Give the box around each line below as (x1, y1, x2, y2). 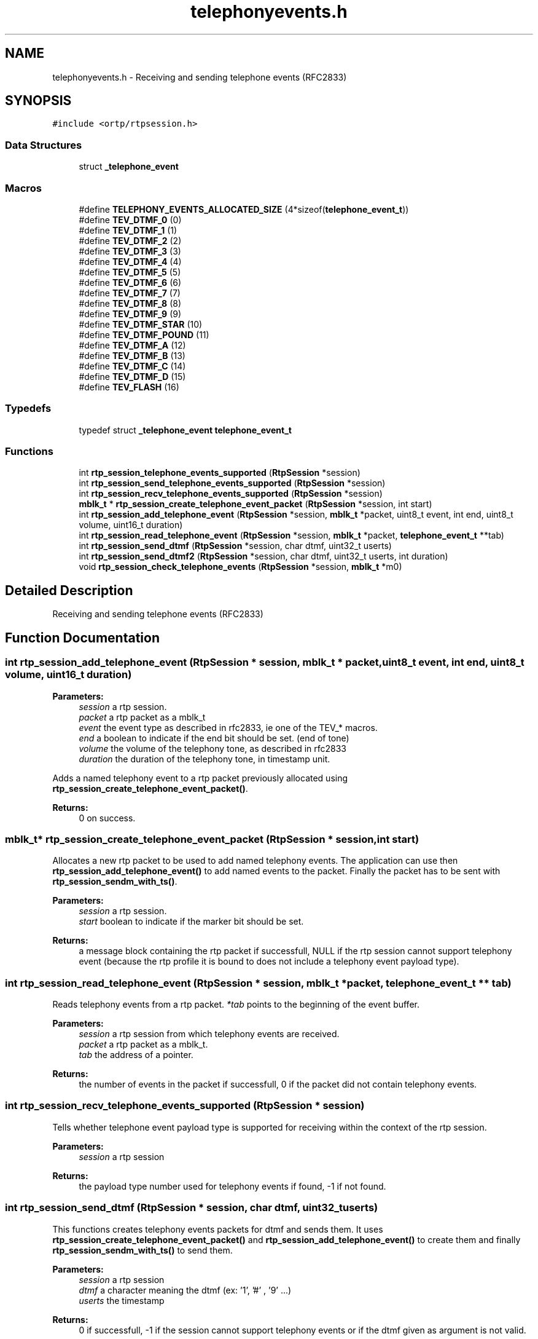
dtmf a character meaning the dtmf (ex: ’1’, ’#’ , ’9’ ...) (79, 1284, 292, 1295)
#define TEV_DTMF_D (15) (79, 371, 186, 382)
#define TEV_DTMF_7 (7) (79, 287, 181, 298)
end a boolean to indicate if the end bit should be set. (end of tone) (79, 732, 349, 743)
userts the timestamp (79, 1295, 165, 1306)
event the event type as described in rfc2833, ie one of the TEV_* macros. (79, 722, 378, 733)
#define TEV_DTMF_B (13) (79, 350, 185, 361)
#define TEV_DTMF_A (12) (79, 339, 186, 350)
